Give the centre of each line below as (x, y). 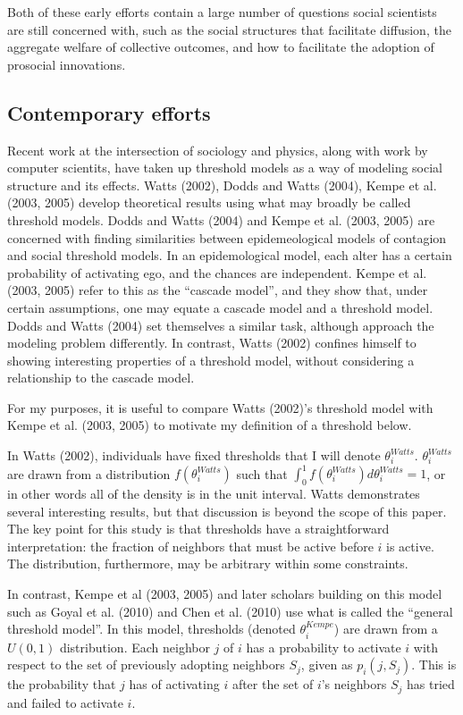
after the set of (273, 684)
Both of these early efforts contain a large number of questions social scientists (222, 12)
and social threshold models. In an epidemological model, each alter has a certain (230, 255)
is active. (410, 546)
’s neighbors (354, 684)
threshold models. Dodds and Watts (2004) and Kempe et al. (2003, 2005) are (221, 219)
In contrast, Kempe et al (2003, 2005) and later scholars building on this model (225, 593)
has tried (431, 684)
